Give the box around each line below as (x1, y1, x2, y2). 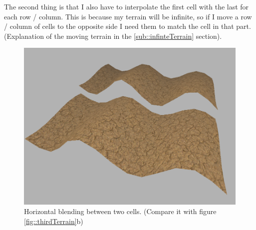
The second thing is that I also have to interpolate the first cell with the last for (4, 1, 249, 11)
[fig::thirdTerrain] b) (24, 216, 83, 226)
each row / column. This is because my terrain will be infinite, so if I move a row (4, 11, 252, 21)
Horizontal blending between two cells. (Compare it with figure (24, 206, 217, 217)
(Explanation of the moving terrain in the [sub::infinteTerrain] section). (4, 30, 222, 41)
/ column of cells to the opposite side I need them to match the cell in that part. (4, 21, 251, 31)
